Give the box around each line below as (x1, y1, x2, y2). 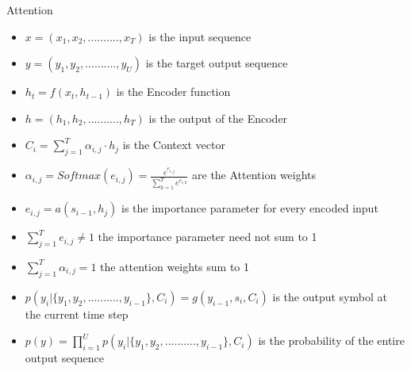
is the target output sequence (145, 55, 288, 71)
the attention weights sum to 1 (100, 258, 250, 274)
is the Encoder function (116, 83, 231, 100)
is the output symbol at (272, 288, 387, 304)
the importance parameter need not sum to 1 (98, 228, 317, 245)
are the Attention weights (192, 166, 317, 183)
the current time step (25, 305, 129, 322)
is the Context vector (122, 136, 225, 153)
